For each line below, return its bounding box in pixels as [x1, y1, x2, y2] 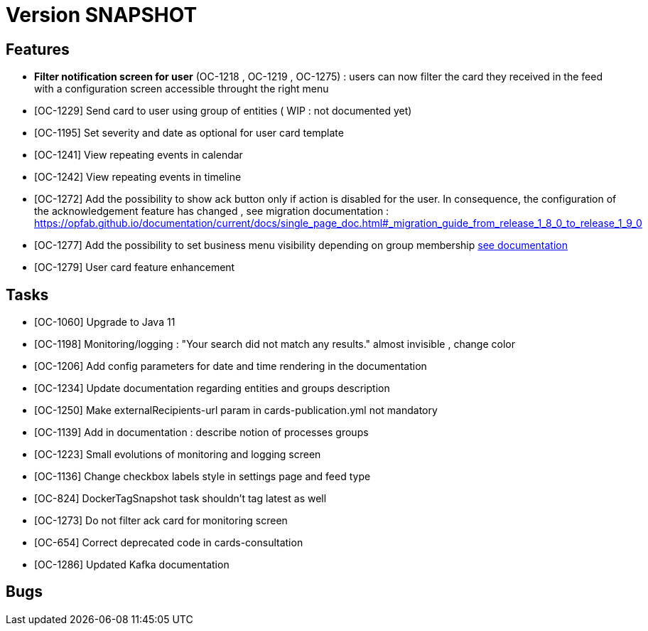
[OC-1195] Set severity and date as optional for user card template [34, 127, 344, 139]
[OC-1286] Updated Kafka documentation [34, 558, 229, 571]
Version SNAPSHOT [6, 3, 198, 27]
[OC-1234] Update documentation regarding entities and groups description [34, 382, 390, 395]
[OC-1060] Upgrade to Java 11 [34, 316, 175, 329]
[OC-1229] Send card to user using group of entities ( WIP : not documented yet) [34, 105, 412, 117]
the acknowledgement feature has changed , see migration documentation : [34, 205, 389, 218]
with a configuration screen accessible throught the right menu [34, 83, 329, 95]
